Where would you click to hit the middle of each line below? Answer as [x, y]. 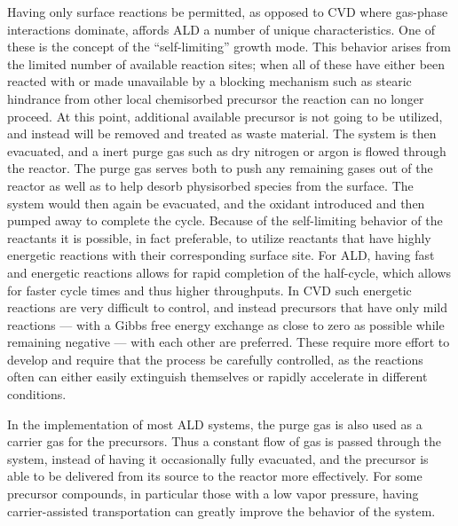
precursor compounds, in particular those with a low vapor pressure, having [213, 494]
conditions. [37, 394]
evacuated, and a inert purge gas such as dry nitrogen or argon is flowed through [227, 150]
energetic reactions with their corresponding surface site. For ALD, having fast [221, 255]
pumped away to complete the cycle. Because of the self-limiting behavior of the [225, 220]
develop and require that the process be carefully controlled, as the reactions [215, 359]
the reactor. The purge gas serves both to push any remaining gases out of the [220, 168]
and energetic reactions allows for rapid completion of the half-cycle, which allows [229, 272]
